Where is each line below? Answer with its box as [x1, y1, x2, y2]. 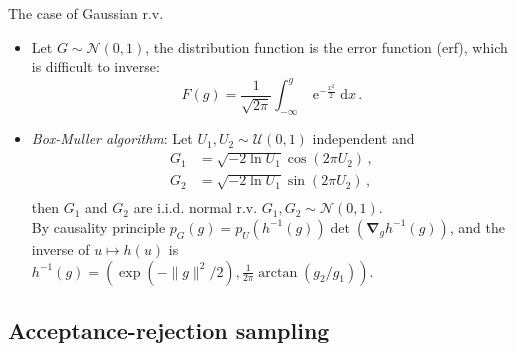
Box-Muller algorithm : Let [31, 128, 193, 149]
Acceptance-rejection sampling [8, 314, 330, 345]
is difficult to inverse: [31, 56, 160, 77]
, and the [449, 216, 506, 237]
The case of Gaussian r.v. [8, 3, 164, 23]
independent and [312, 128, 415, 149]
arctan [258, 265, 298, 280]
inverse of [31, 238, 90, 259]
